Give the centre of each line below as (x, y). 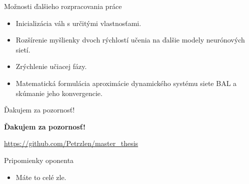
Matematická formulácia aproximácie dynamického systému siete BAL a (126, 83)
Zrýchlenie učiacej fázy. (51, 66)
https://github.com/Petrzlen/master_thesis (71, 143)
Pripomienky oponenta (39, 160)
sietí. (23, 49)
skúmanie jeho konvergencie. (59, 93)
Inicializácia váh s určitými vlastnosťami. (78, 23)
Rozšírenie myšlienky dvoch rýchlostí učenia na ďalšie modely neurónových (130, 40)
